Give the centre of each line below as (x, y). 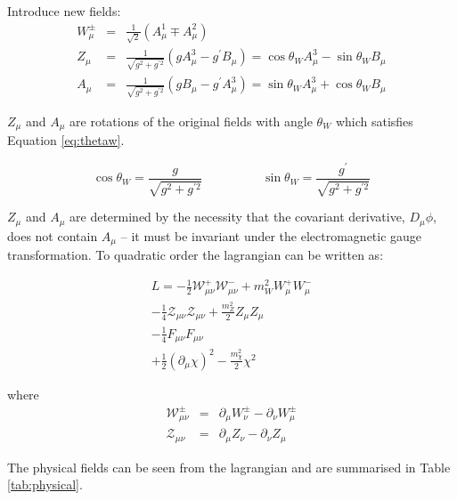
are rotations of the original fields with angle (191, 121)
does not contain (53, 235)
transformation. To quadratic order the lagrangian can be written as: (196, 255)
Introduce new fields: (64, 11)
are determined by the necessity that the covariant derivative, (237, 217)
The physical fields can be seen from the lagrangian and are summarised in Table (229, 467)
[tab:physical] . (45, 484)
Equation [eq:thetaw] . (66, 140)
